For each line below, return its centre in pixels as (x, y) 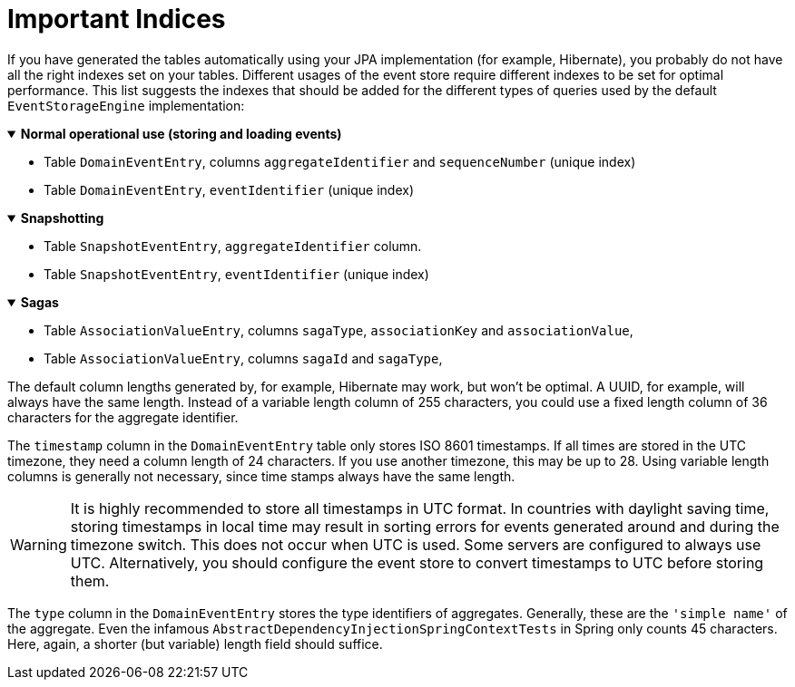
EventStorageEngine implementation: (126, 105)
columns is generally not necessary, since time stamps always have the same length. (261, 476)
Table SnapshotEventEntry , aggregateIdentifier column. (233, 246)
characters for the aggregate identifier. (123, 417)
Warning (39, 544)
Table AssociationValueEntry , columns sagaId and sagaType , (243, 358)
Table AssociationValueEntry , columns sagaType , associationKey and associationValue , (339, 330)
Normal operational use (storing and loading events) (181, 133)
